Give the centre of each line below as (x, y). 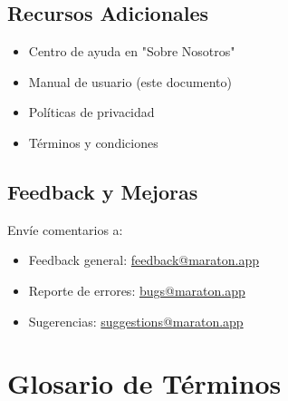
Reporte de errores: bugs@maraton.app (137, 290)
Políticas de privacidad (91, 112)
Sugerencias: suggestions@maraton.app (136, 321)
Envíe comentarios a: (65, 229)
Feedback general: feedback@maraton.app (144, 260)
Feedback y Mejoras (103, 191)
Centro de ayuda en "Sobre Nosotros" (132, 51)
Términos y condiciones (93, 142)
